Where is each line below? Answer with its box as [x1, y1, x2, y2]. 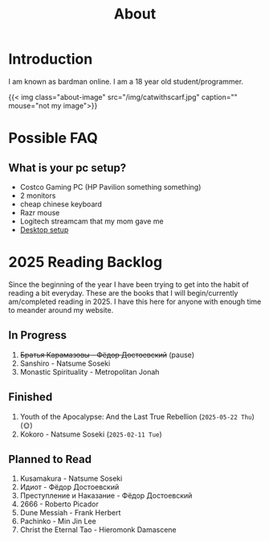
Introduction [8, 50, 93, 68]
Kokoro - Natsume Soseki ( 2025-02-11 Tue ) [19, 429, 162, 439]
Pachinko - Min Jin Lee [19, 516, 96, 527]
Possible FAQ [8, 129, 98, 147]
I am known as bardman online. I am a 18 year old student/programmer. [8, 76, 243, 86]
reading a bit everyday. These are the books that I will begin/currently [8, 288, 238, 297]
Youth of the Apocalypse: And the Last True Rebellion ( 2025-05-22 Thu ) [19, 412, 255, 421]
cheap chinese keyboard [19, 199, 103, 209]
